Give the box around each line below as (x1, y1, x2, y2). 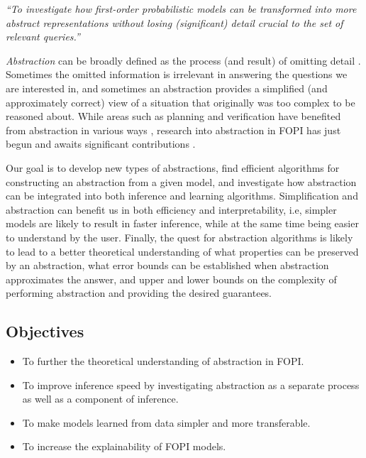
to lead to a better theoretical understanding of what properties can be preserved (6, 244, 359, 258)
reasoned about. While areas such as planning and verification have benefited (6, 109, 341, 124)
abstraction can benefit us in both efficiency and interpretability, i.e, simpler (6, 202, 337, 217)
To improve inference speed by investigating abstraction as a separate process (22, 377, 360, 392)
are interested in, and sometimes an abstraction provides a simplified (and (6, 80, 328, 95)
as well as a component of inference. (22, 391, 179, 406)
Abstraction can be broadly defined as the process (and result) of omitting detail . (6, 53, 361, 67)
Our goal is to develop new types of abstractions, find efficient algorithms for (6, 160, 340, 175)
